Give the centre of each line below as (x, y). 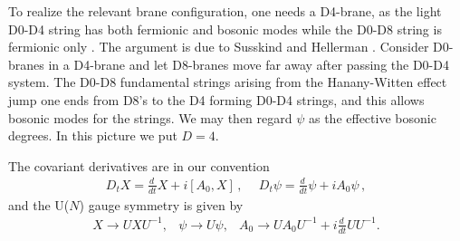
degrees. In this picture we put (93, 135)
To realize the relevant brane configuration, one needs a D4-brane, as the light (225, 11)
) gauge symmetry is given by (161, 204)
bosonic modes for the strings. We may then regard (150, 117)
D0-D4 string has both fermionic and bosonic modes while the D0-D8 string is (225, 29)
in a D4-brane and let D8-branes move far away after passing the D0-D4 (249, 64)
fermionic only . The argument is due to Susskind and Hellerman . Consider (219, 47)
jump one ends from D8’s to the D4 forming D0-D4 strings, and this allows (216, 99)
